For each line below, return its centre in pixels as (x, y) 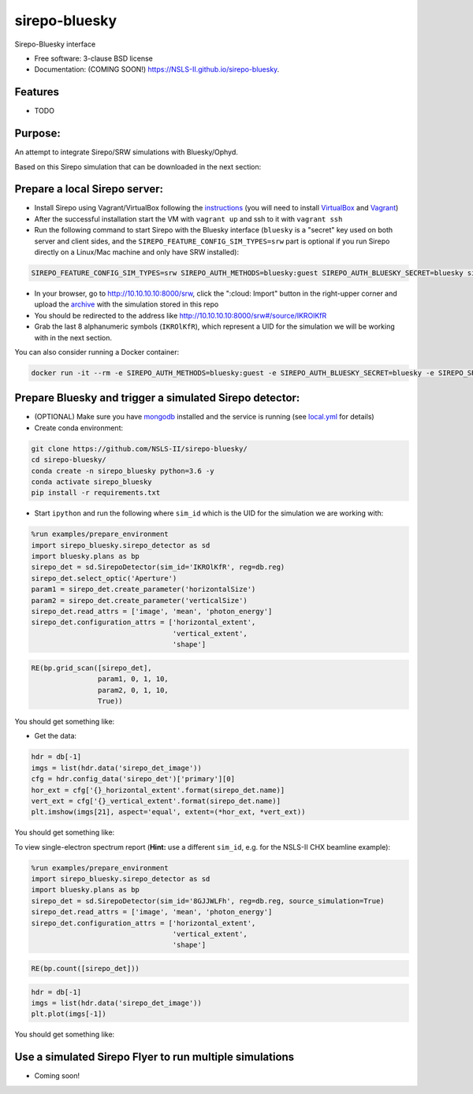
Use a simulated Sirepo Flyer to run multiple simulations (155, 1057)
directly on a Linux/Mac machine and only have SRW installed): (137, 252)
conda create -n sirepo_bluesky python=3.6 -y (123, 471)
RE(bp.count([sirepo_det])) (85, 968)
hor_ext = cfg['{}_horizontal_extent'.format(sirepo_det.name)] (158, 790)
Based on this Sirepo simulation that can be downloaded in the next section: (138, 166)
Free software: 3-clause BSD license (93, 58)
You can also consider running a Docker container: (97, 352)
